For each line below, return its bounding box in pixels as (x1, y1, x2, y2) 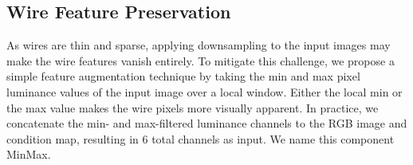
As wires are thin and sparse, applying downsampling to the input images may (6, 37, 391, 53)
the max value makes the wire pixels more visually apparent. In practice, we (6, 99, 379, 116)
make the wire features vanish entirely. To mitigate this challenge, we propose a (6, 52, 395, 69)
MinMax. (6, 146, 51, 163)
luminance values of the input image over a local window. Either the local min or (6, 83, 403, 100)
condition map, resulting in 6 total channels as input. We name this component (6, 130, 395, 147)
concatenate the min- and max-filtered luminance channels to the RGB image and (6, 115, 407, 132)
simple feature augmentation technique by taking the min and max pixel (6, 68, 360, 84)
